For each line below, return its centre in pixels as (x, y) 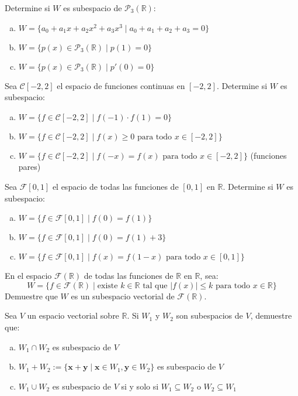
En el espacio (28, 276)
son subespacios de (209, 315)
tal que (155, 286)
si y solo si (140, 386)
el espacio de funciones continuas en (121, 85)
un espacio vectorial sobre (73, 315)
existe (108, 286)
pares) (30, 167)
